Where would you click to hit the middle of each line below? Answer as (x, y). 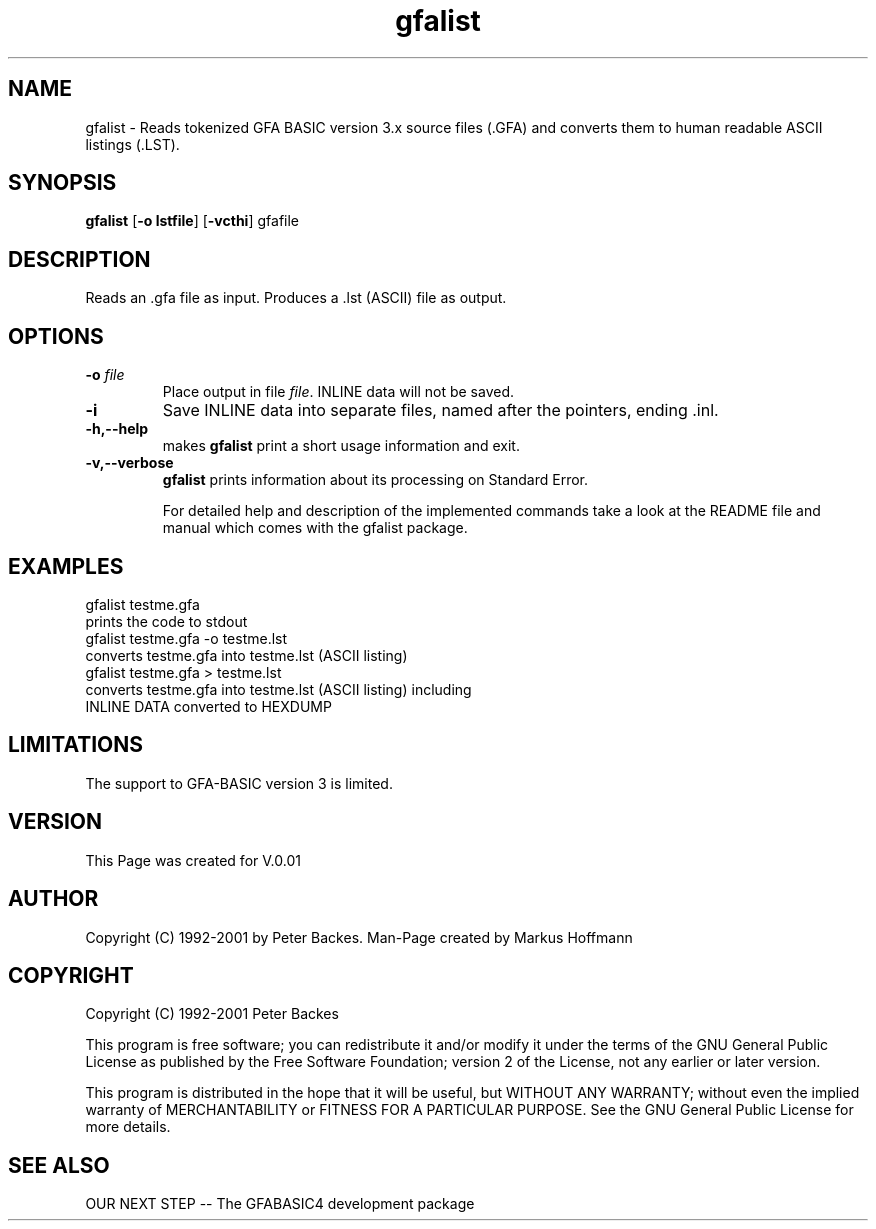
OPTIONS (56, 336)
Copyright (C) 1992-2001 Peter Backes (212, 1014)
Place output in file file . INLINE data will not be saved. (338, 392)
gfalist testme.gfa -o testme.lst (186, 638)
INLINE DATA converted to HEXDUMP (208, 706)
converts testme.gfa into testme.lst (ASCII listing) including (278, 689)
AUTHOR (53, 899)
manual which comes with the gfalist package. (315, 528)
